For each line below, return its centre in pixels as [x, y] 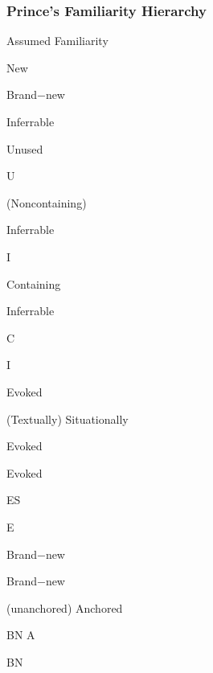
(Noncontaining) [47, 202]
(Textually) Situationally [68, 419]
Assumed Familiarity [57, 41]
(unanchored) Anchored [65, 607]
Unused [25, 148]
